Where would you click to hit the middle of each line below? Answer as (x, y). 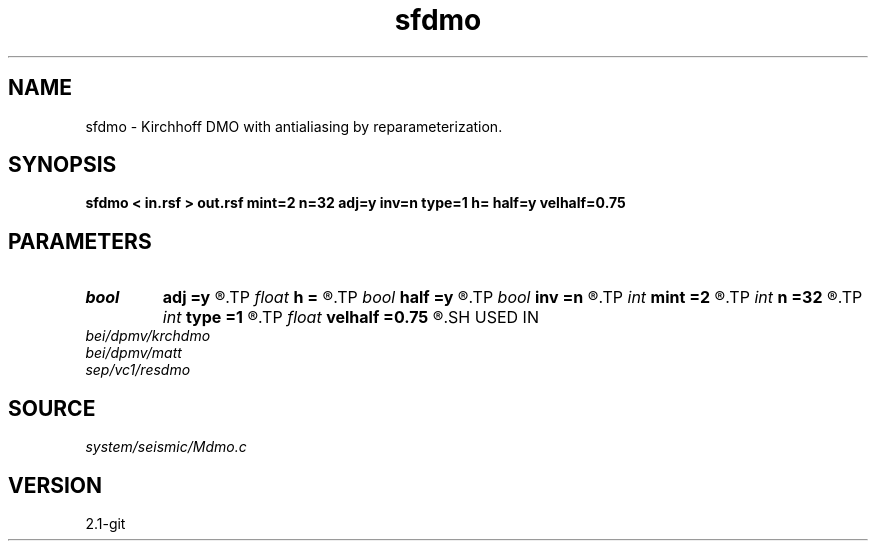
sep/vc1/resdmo (138, 370)
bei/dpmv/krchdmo (148, 336)
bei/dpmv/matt (133, 353)
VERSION (55, 485)
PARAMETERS (80, 241)
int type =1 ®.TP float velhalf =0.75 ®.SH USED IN (350, 317)
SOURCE (52, 408)
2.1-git (105, 523)
